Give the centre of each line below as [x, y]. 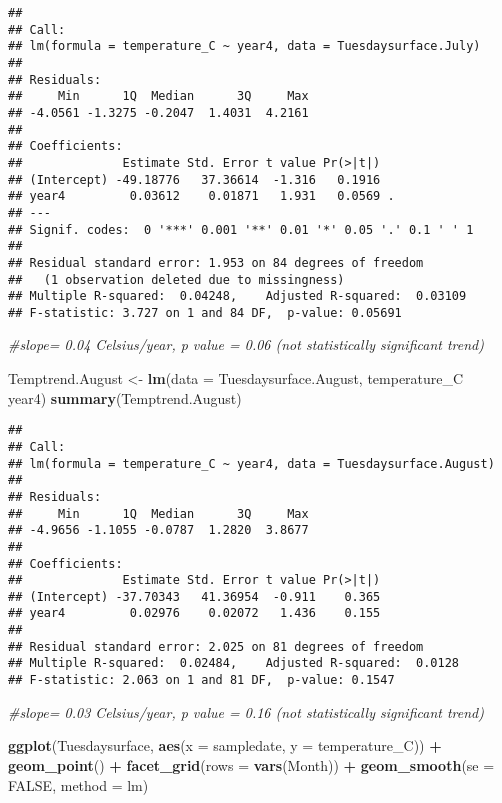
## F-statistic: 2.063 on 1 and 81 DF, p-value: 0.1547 [201, 680]
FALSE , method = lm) [78, 784]
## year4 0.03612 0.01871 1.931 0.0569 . [201, 196]
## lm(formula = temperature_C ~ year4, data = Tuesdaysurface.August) [251, 463]
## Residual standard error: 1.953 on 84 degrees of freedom [216, 262]
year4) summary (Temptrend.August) [125, 397]
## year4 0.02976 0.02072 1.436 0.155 [194, 613]
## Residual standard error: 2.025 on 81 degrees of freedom [216, 646]
